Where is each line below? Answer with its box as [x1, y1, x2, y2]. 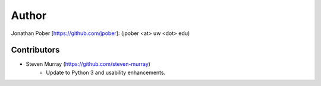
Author [11, 9, 47, 22]
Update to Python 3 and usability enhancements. [46, 69, 166, 76]
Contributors [11, 45, 60, 55]
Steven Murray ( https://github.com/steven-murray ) [26, 60, 151, 68]
